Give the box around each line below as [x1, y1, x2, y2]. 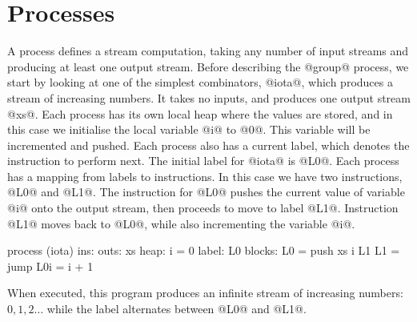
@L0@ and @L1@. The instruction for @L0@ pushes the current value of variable [7, 183, 405, 200]
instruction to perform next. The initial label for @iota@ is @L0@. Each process [7, 152, 399, 169]
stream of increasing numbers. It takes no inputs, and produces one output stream [7, 89, 411, 106]
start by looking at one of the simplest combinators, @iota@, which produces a [7, 74, 393, 91]
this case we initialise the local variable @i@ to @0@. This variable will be [7, 121, 371, 138]
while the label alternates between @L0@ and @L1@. [46, 300, 307, 317]
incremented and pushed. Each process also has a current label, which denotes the [7, 136, 410, 153]
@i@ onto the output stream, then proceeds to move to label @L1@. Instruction [7, 199, 399, 216]
